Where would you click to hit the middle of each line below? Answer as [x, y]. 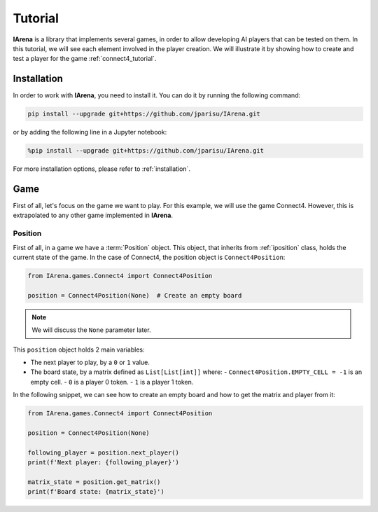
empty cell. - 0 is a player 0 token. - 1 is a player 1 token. [112, 382]
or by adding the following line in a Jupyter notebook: [90, 132]
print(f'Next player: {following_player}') [104, 463]
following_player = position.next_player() [104, 452]
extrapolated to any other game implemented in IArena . [93, 215]
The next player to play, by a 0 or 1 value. [90, 362]
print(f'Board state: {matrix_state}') [96, 492]
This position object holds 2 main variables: [79, 350]
